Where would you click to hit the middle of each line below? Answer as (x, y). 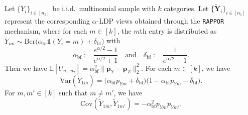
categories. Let (186, 8)
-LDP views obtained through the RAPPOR (160, 21)
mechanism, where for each (46, 30)
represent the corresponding (47, 21)
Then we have (26, 68)
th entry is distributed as (178, 30)
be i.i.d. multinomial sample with (104, 8)
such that (73, 92)
